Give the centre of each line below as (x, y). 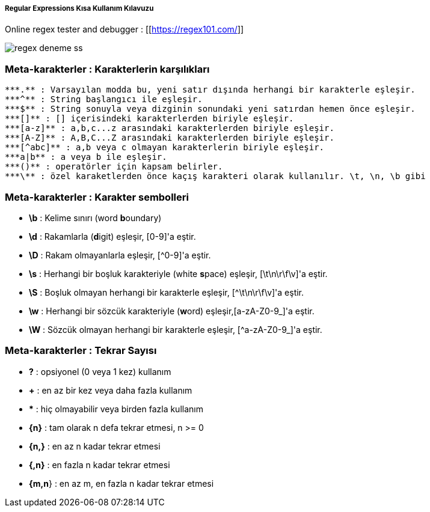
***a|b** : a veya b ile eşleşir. (86, 157)
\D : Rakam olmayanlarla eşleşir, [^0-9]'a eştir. (120, 255)
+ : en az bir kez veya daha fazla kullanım (111, 390)
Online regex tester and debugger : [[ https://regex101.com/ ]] (124, 29)
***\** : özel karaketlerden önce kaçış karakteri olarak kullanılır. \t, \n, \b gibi (215, 176)
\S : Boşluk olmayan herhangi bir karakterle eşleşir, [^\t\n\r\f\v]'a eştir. (167, 292)
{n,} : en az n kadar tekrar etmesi (95, 446)
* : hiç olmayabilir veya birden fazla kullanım (116, 409)
